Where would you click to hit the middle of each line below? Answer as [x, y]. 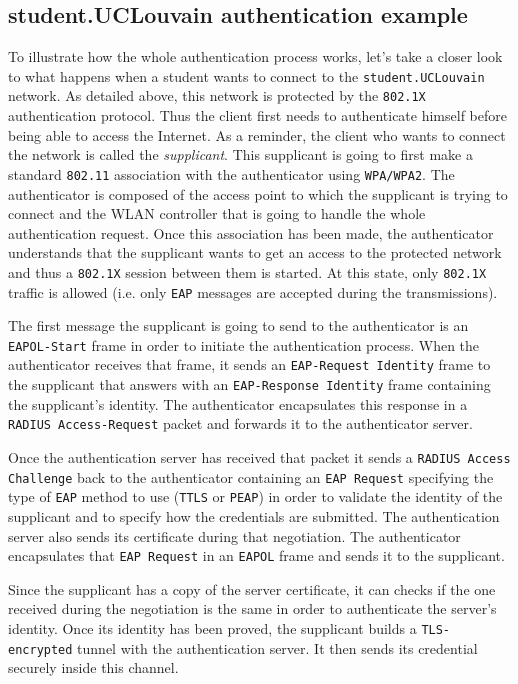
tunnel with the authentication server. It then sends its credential [277, 647]
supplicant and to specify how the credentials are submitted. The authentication [254, 516]
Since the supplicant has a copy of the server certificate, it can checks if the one [252, 588]
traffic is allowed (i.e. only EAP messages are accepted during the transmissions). [253, 291]
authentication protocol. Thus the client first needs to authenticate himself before [257, 115]
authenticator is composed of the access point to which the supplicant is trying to [258, 193]
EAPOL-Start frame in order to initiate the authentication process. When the [244, 344]
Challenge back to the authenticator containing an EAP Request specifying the [251, 476]
